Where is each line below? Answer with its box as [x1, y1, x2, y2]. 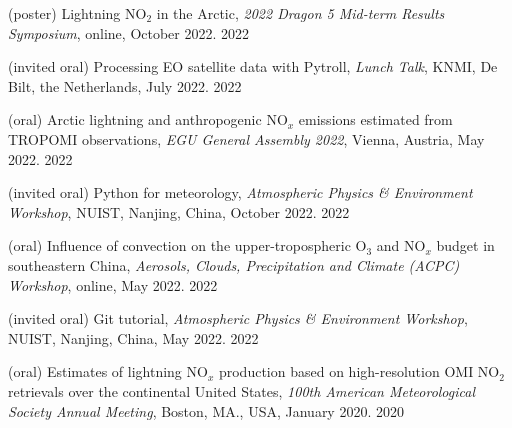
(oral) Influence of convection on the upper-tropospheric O [8, 235, 367, 256]
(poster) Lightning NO [8, 3, 147, 23]
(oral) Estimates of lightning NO [8, 361, 208, 382]
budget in [436, 235, 495, 256]
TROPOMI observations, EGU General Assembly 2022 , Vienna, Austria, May [8, 128, 485, 149]
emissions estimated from [298, 109, 453, 130]
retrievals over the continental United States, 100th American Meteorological [8, 380, 476, 401]
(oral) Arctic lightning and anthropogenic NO [8, 109, 288, 130]
